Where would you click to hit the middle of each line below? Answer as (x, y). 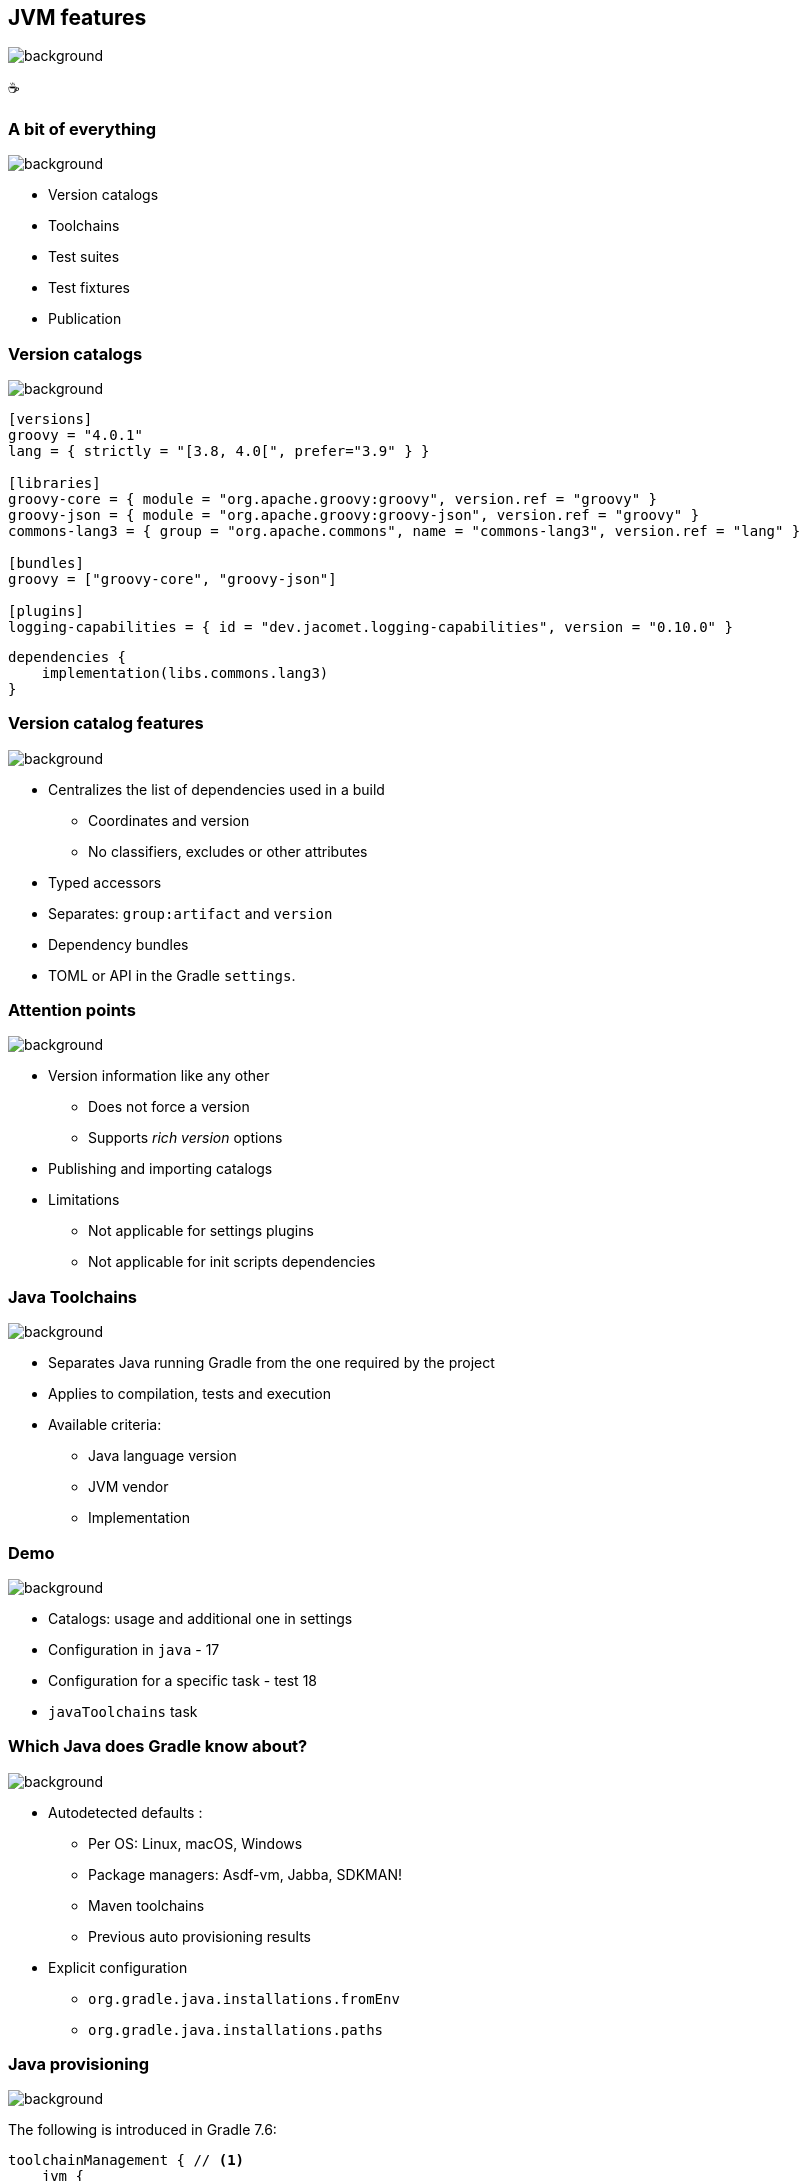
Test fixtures (89, 288)
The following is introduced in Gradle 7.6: (142, 2130)
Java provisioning (79, 2064)
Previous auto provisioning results (199, 1936)
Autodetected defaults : (125, 1812)
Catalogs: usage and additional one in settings (200, 1618)
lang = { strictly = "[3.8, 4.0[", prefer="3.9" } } (219, 450)
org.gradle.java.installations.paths (236, 2029)
